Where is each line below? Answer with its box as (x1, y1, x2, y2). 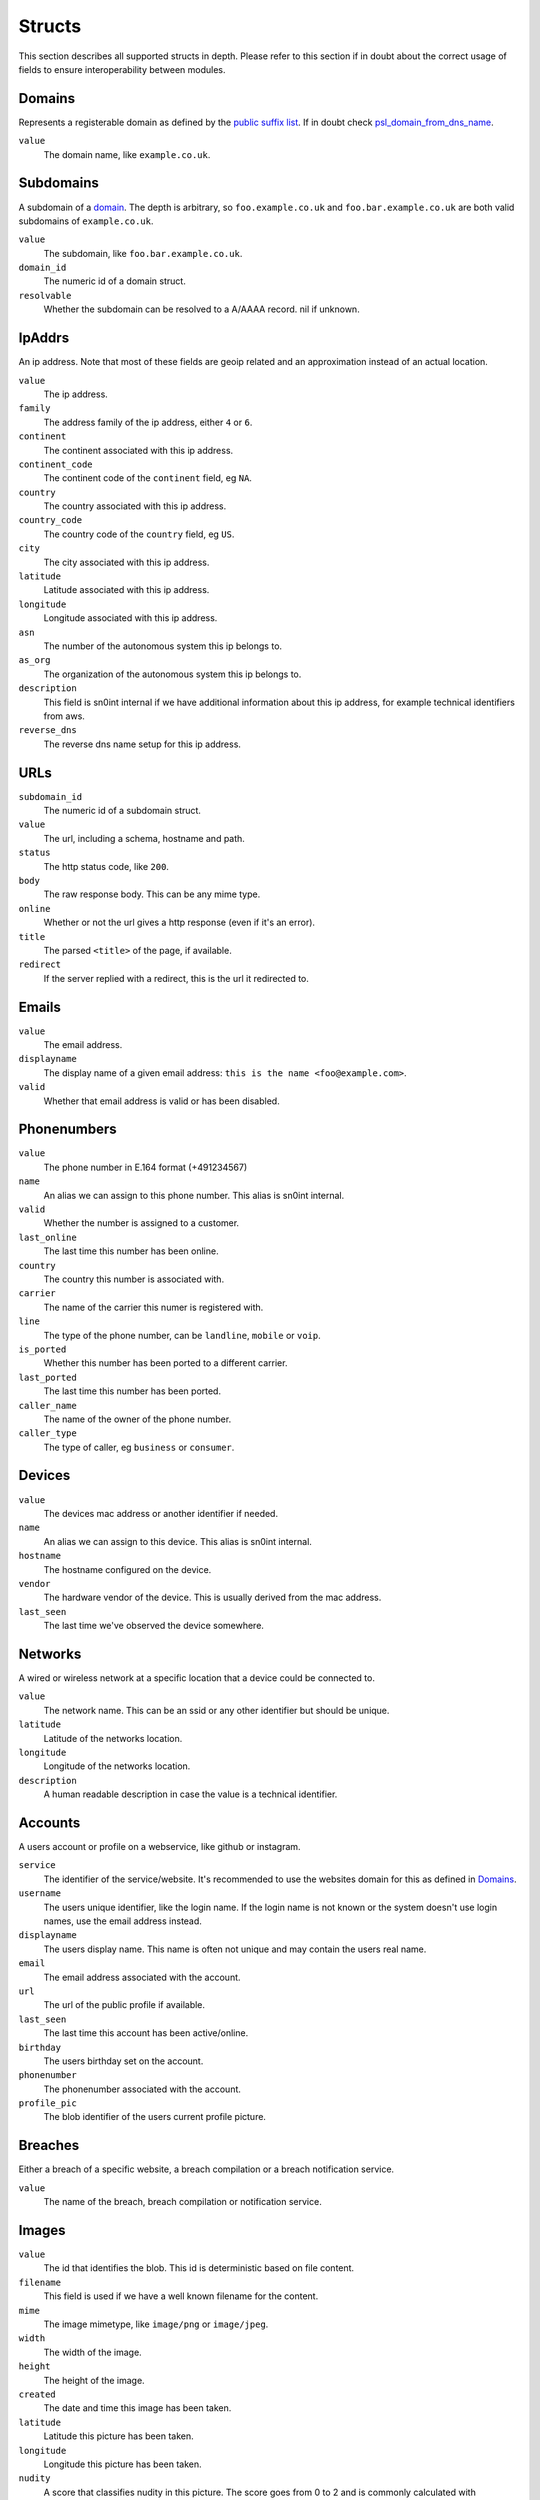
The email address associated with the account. (43, 1971, 241, 1983)
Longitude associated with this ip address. (43, 612, 218, 624)
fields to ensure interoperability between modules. (18, 63, 226, 75)
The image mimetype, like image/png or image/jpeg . (43, 2318, 269, 2330)
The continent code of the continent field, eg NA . (43, 472, 252, 484)
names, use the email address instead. (43, 1915, 202, 1927)
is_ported (18, 1343, 67, 1355)
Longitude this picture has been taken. (43, 2458, 202, 2470)
